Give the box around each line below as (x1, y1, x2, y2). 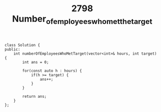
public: (4, 47, 21, 52)
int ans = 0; (22, 60, 49, 65)
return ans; (22, 94, 47, 99)
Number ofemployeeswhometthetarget (12, 13, 153, 26)
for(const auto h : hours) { (22, 68, 82, 73)
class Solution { (4, 43, 40, 47)
